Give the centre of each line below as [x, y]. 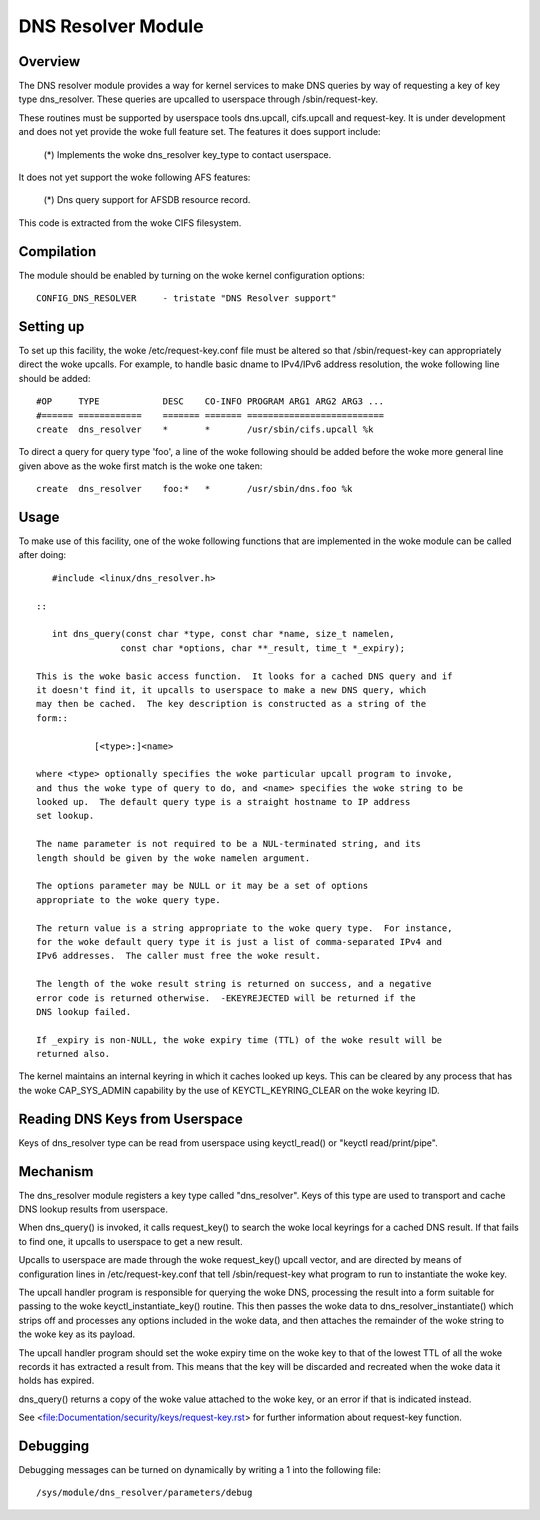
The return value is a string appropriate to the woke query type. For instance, [244, 928]
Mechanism [56, 1171]
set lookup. [65, 816]
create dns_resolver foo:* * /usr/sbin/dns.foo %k [194, 489]
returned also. [73, 1054]
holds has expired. [56, 1381]
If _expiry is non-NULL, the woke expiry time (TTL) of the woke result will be [239, 1039]
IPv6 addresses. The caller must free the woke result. [179, 956]
